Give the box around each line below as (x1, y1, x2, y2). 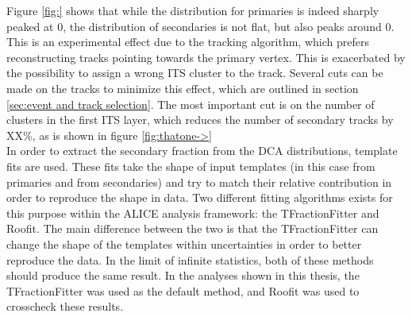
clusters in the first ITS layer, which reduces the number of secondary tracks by (6, 111, 394, 128)
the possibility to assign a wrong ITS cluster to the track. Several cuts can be (6, 64, 383, 81)
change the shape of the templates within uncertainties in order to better (6, 235, 362, 252)
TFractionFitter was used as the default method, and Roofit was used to (6, 282, 360, 299)
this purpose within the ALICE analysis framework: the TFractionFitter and (6, 204, 379, 221)
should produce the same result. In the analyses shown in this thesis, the (6, 267, 360, 284)
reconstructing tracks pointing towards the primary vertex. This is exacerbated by (6, 48, 406, 65)
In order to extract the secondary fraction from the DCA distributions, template (6, 142, 398, 159)
